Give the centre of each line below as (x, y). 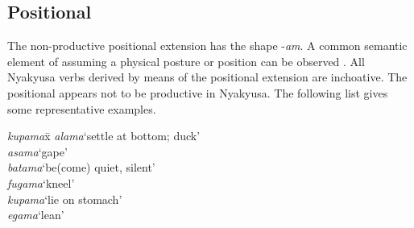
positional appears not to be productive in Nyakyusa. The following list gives (198, 92)
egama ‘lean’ (36, 215)
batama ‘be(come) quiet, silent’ (81, 167)
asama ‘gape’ (37, 151)
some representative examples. (82, 108)
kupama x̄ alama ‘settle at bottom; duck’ (104, 136)
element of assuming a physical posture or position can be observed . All (186, 61)
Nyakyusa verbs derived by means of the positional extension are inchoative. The (207, 77)
